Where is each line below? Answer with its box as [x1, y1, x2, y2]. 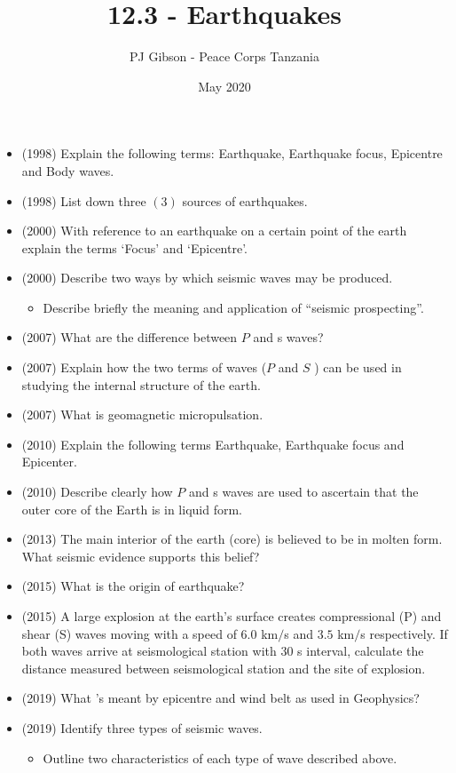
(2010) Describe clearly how [21, 482, 173, 501]
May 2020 [198, 76, 251, 95]
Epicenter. [21, 452, 77, 471]
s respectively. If [360, 624, 448, 642]
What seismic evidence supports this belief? [21, 546, 260, 565]
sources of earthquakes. [182, 191, 308, 210]
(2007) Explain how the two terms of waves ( [21, 358, 267, 377]
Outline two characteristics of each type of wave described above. [43, 748, 397, 767]
